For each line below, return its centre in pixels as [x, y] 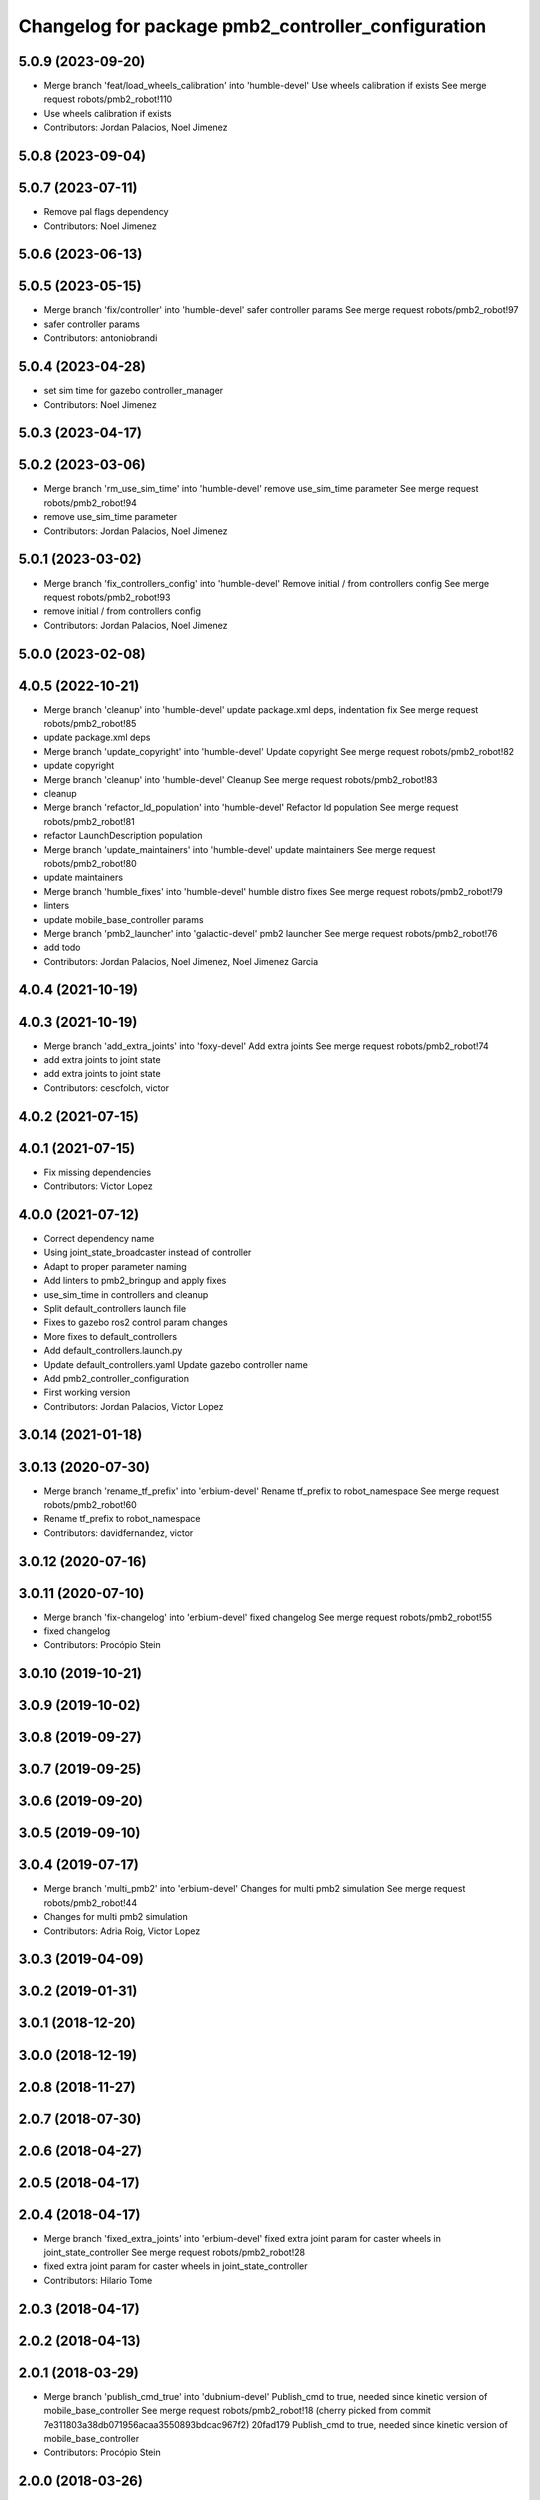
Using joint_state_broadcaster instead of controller [147, 1252]
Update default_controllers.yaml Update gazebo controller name [176, 1364]
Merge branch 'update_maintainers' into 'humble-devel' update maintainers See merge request [239, 849]
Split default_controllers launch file [115, 1308]
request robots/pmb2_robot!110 [108, 99]
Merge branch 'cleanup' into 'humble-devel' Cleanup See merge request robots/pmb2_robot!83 [240, 779]
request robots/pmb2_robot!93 [107, 597]
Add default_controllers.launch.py [113, 1351]
